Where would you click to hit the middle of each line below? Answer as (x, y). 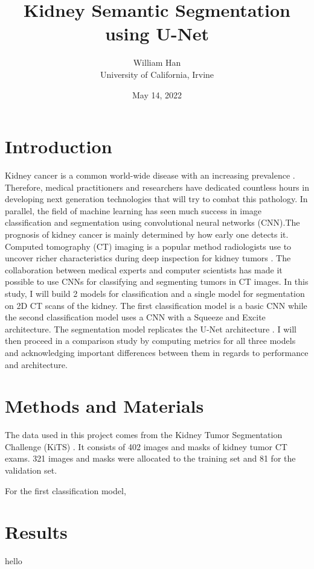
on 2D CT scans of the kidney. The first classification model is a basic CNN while (156, 305)
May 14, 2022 (157, 94)
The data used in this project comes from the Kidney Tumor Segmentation (144, 435)
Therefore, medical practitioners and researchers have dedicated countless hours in (157, 187)
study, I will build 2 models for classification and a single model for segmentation (155, 293)
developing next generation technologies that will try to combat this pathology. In (156, 199)
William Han (157, 62)
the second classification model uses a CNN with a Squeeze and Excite (135, 317)
